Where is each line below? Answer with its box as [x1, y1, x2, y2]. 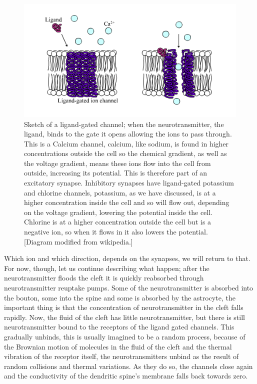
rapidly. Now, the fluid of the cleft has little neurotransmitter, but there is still [4, 311, 245, 322]
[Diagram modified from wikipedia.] [24, 236, 133, 246]
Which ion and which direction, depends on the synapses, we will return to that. [4, 253, 250, 263]
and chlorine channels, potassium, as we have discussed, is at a [24, 187, 216, 197]
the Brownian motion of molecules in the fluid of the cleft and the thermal [4, 341, 232, 351]
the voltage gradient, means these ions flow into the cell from [24, 157, 211, 168]
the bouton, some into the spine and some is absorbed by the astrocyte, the [4, 292, 235, 302]
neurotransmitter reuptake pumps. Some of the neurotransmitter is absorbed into [4, 282, 253, 292]
